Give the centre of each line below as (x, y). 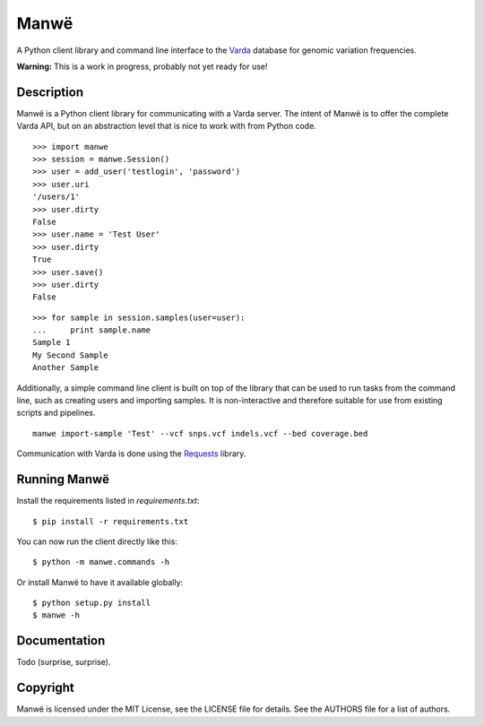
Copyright (46, 688)
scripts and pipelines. (56, 413)
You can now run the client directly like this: (97, 541)
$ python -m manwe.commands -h (101, 562)
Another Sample (66, 368)
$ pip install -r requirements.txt (111, 521)
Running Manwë (63, 480)
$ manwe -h (56, 615)
